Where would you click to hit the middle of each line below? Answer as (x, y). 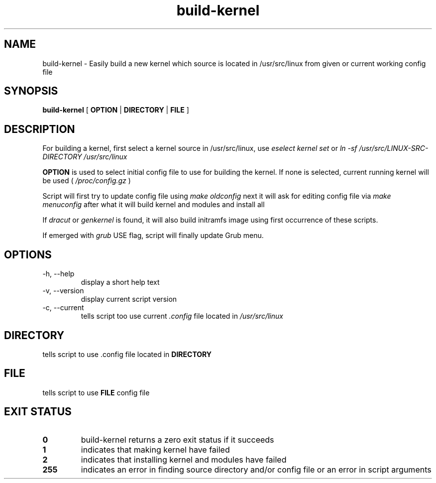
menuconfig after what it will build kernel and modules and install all (154, 205)
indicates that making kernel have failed (155, 449)
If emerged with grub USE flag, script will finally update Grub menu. (153, 236)
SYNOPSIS (31, 91)
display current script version (129, 299)
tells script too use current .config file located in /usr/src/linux (182, 316)
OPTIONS (28, 254)
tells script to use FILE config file (96, 392)
